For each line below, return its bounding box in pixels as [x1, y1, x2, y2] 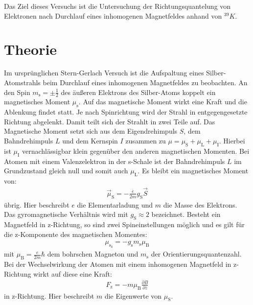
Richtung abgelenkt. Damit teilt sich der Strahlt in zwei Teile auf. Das [4, 116, 215, 126]
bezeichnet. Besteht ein [151, 209, 221, 219]
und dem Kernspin [62, 135, 118, 145]
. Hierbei [219, 135, 245, 145]
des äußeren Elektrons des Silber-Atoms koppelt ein [61, 87, 216, 97]
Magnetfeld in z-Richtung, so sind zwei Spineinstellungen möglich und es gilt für [4, 219, 245, 229]
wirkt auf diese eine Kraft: [33, 268, 112, 279]
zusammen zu [125, 135, 166, 145]
